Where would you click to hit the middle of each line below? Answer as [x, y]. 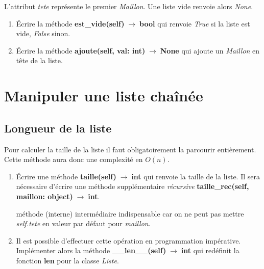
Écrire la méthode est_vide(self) [70, 23]
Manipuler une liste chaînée [104, 96]
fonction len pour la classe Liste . [67, 260]
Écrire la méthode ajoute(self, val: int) [81, 50]
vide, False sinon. [43, 33]
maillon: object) [44, 196]
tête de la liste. [39, 60]
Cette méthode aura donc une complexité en [74, 159]
